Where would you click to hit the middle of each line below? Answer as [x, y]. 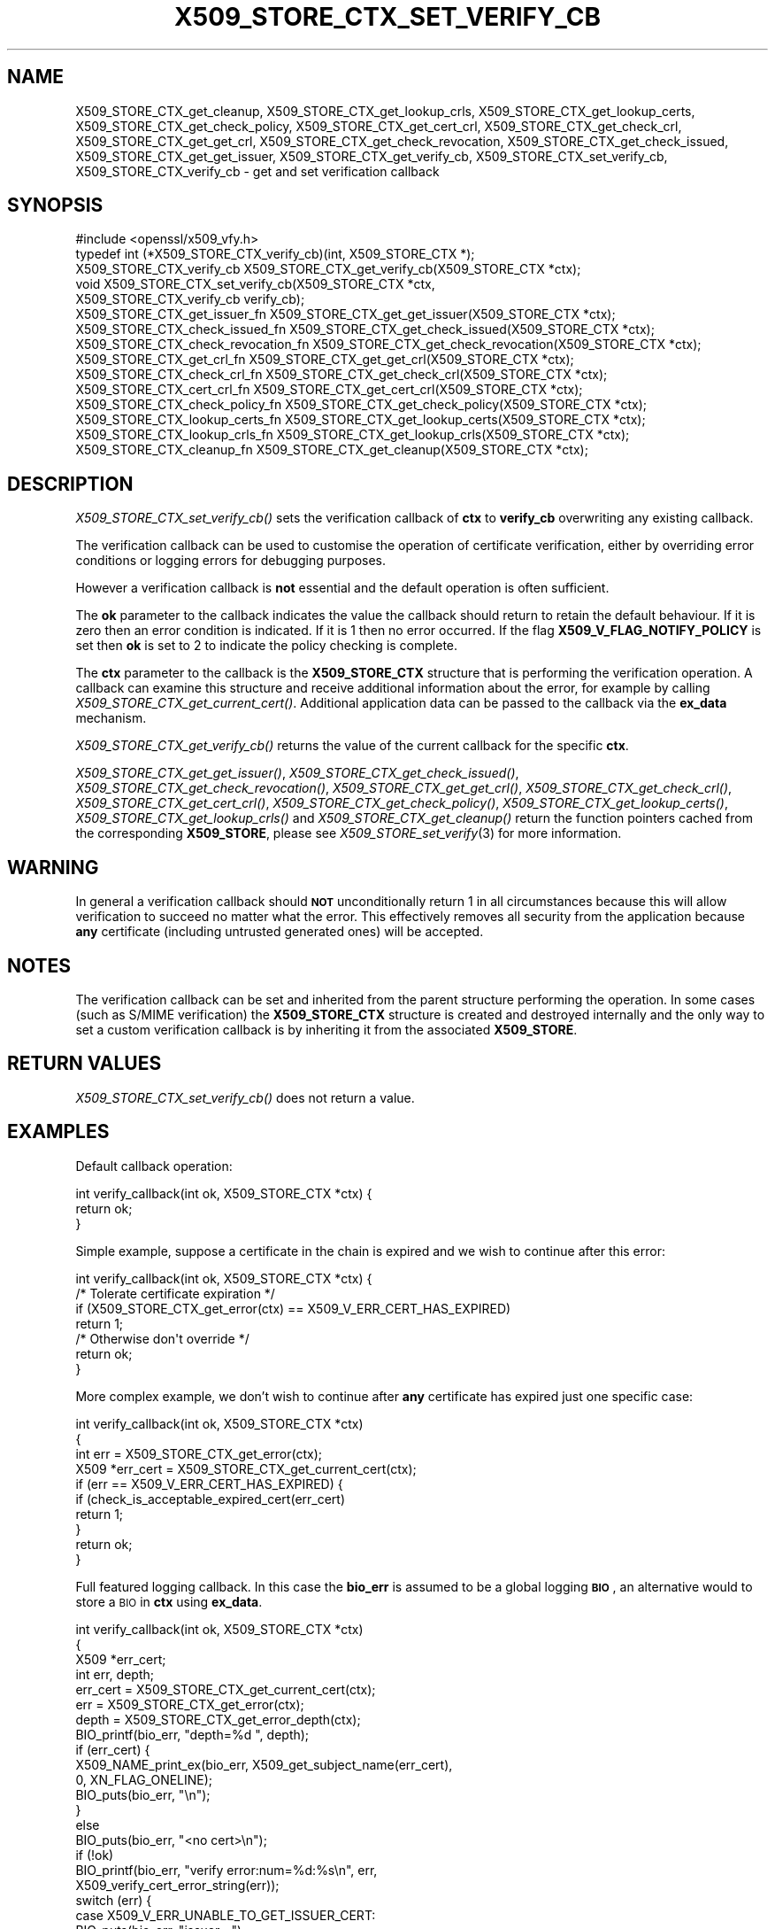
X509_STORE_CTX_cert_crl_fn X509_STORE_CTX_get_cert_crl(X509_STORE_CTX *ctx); [329, 390]
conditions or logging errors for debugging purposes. [231, 561]
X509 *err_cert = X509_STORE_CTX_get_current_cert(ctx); [246, 1468]
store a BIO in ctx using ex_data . [169, 1601]
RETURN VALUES [84, 1064]
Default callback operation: [154, 1166]
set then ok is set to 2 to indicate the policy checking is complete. [267, 646]
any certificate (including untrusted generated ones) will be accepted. [280, 932]
